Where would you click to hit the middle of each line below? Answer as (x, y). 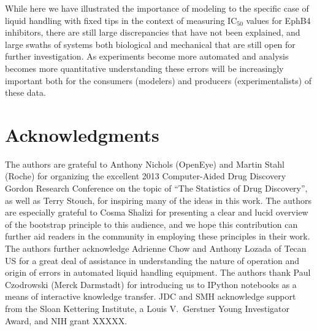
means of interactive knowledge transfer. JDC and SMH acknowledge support (151, 296)
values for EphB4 (278, 20)
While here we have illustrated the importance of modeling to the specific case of (157, 8)
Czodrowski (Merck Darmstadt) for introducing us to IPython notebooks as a (151, 284)
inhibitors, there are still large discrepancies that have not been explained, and (153, 32)
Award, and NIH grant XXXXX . (66, 320)
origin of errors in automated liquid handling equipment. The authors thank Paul (158, 272)
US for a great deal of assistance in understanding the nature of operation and (152, 260)
